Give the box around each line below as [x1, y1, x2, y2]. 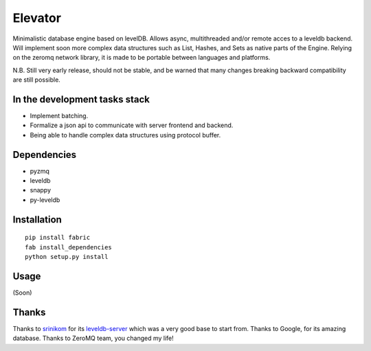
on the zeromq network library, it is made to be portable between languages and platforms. [12, 54, 271, 62]
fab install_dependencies [25, 243, 113, 251]
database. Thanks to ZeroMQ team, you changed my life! [12, 334, 175, 343]
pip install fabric [25, 234, 91, 242]
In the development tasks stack [12, 93, 150, 105]
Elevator [12, 10, 62, 25]
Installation [12, 214, 62, 225]
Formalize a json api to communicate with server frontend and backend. [30, 121, 234, 130]
